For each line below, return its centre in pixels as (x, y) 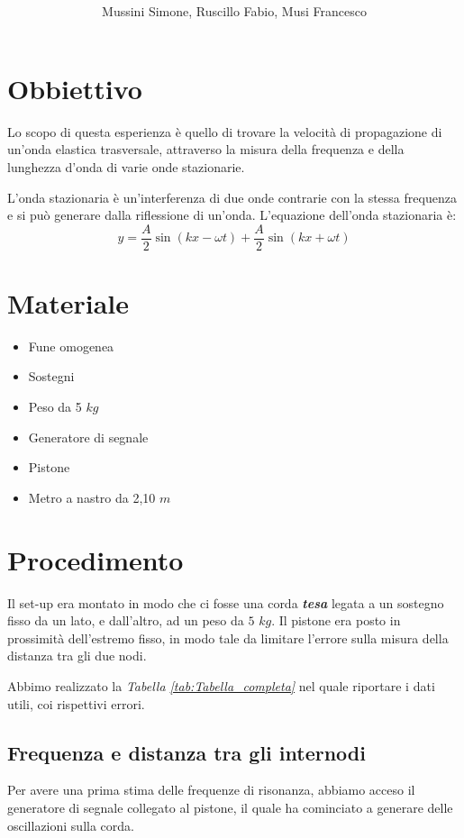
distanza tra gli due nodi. (77, 656)
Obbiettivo (75, 88)
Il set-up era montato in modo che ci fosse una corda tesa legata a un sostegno (226, 602)
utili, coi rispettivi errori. (76, 703)
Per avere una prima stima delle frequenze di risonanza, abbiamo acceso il (211, 790)
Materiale (68, 302)
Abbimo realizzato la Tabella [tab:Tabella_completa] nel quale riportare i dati (221, 685)
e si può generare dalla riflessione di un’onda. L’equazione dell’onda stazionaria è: (232, 215)
